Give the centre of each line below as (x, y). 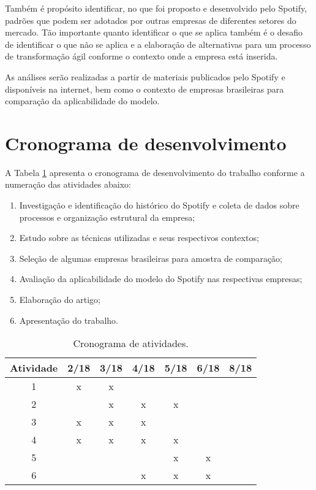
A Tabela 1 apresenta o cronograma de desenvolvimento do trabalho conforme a (155, 172)
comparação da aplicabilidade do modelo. (82, 101)
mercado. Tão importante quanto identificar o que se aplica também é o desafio (154, 32)
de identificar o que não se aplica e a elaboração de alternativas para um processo (158, 44)
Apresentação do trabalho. (69, 320)
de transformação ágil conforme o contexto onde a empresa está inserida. (141, 56)
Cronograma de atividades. (131, 343)
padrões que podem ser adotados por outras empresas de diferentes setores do (151, 20)
